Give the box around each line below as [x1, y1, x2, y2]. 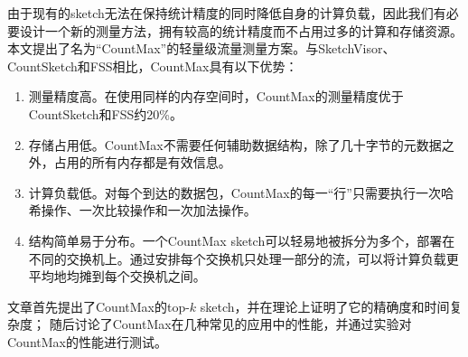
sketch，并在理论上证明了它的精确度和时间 [200, 296, 450, 315]
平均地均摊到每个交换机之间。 [28, 267, 206, 286]
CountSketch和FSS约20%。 [28, 104, 183, 123]
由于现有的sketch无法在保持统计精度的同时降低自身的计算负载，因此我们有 [7, 4, 446, 22]
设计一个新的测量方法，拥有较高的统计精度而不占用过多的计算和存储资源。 [19, 21, 463, 40]
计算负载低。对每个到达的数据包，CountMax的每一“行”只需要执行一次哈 [28, 183, 454, 202]
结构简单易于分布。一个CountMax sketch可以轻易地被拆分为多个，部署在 [28, 230, 455, 249]
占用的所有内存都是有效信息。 [53, 153, 231, 172]
